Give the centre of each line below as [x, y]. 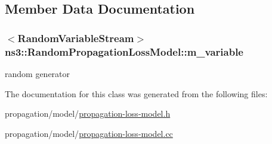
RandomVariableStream [76, 38]
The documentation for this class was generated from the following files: [136, 93]
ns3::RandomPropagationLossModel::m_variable [124, 51]
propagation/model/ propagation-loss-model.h [88, 113]
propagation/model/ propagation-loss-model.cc [89, 133]
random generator [38, 73]
